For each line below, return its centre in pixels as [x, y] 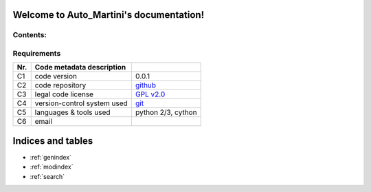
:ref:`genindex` [51, 157]
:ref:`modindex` [52, 167]
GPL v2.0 [150, 94]
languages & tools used [72, 112]
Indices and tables [53, 141]
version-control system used [81, 103]
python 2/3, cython [166, 112]
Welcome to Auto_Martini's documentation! [109, 15]
